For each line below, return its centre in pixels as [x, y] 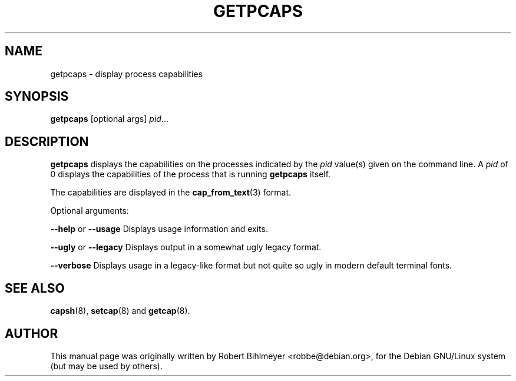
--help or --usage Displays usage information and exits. [159, 229]
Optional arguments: [90, 211]
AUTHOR [32, 333]
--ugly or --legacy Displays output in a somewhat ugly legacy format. [186, 247]
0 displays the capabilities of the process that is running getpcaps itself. [191, 174]
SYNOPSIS [37, 97]
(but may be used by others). [106, 366]
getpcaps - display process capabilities [127, 74]
